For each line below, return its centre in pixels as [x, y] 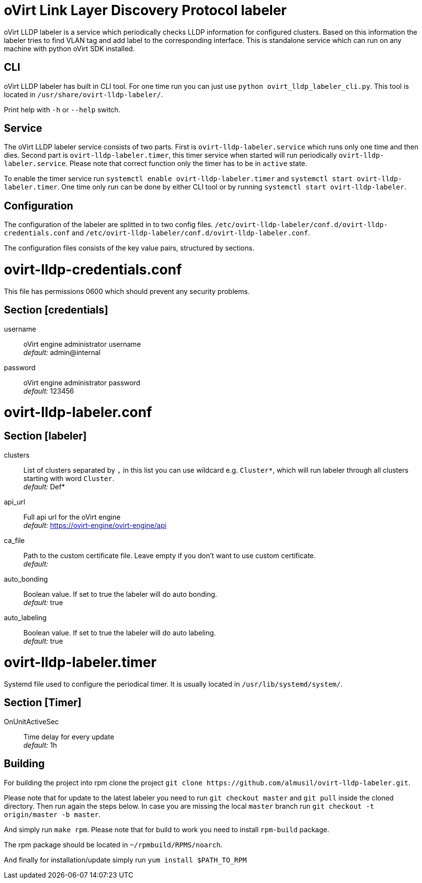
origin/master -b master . [52, 814]
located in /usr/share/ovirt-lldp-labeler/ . [84, 94]
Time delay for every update [69, 736]
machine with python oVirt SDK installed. [69, 48]
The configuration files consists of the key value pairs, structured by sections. [129, 248]
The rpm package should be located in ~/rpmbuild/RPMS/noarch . [113, 844]
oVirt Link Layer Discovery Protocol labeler [146, 10]
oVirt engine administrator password [82, 382]
